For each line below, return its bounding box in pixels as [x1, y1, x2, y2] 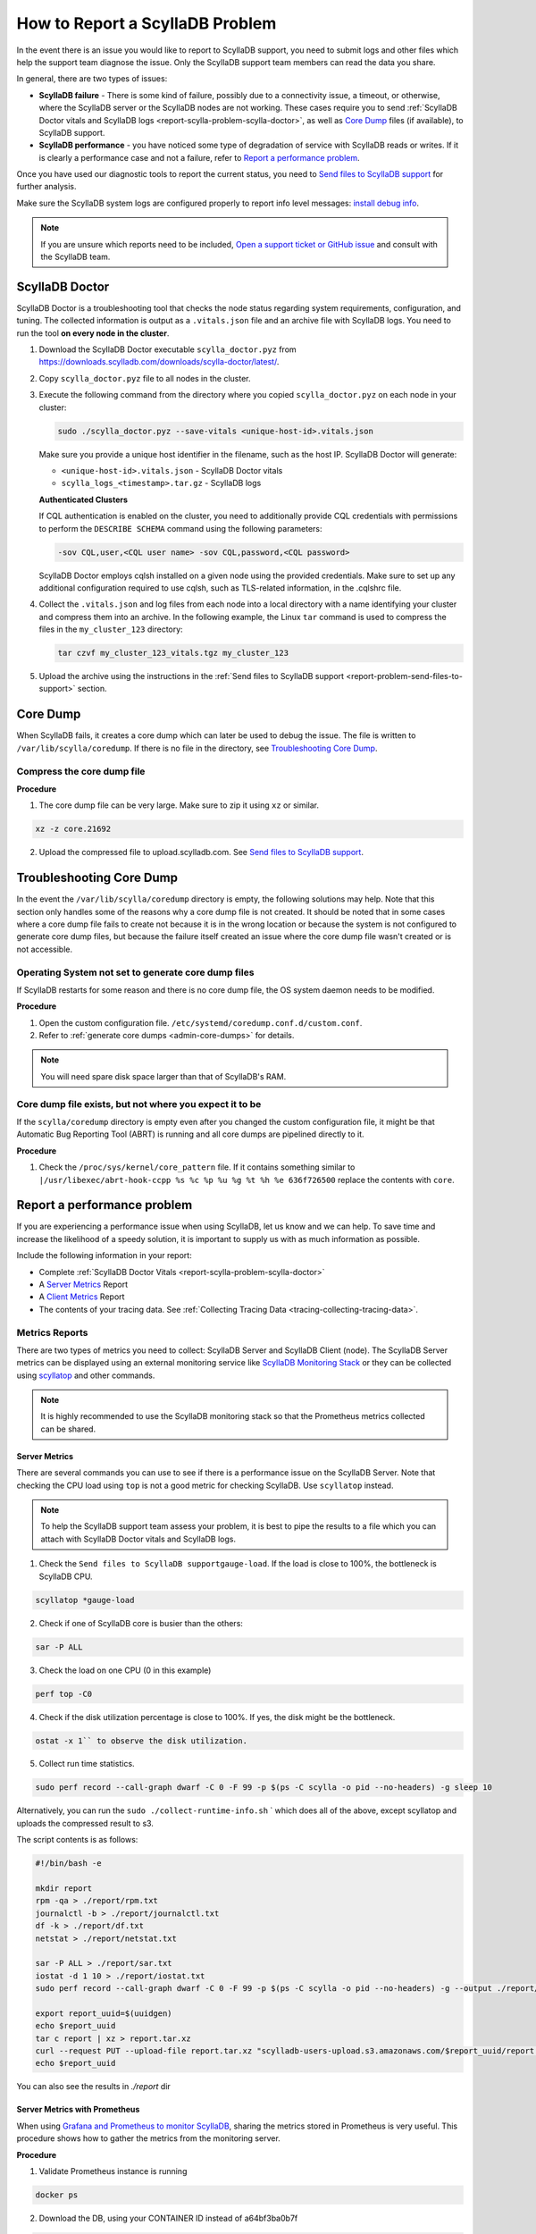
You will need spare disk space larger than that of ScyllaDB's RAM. [40, 1071, 287, 1081]
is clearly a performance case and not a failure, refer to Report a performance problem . [38, 152, 361, 163]
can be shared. [40, 1424, 96, 1434]
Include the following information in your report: [16, 1250, 192, 1261]
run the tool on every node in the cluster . [16, 327, 170, 339]
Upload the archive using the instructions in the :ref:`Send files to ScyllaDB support [38, 671, 344, 682]
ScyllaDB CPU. [38, 1571, 93, 1582]
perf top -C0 [35, 1689, 93, 1699]
